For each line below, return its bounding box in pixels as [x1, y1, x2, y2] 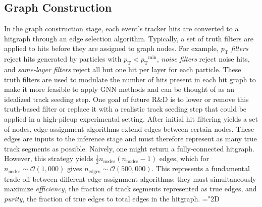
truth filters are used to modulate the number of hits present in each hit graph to [4, 74, 256, 84]
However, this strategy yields [4, 153, 93, 164]
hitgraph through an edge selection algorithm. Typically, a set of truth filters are [4, 33, 254, 43]
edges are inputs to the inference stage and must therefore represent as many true [4, 133, 257, 144]
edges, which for [159, 153, 209, 164]
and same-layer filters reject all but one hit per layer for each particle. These [4, 64, 241, 74]
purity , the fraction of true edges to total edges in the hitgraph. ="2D [4, 193, 220, 203]
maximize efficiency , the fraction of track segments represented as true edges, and [4, 183, 257, 194]
